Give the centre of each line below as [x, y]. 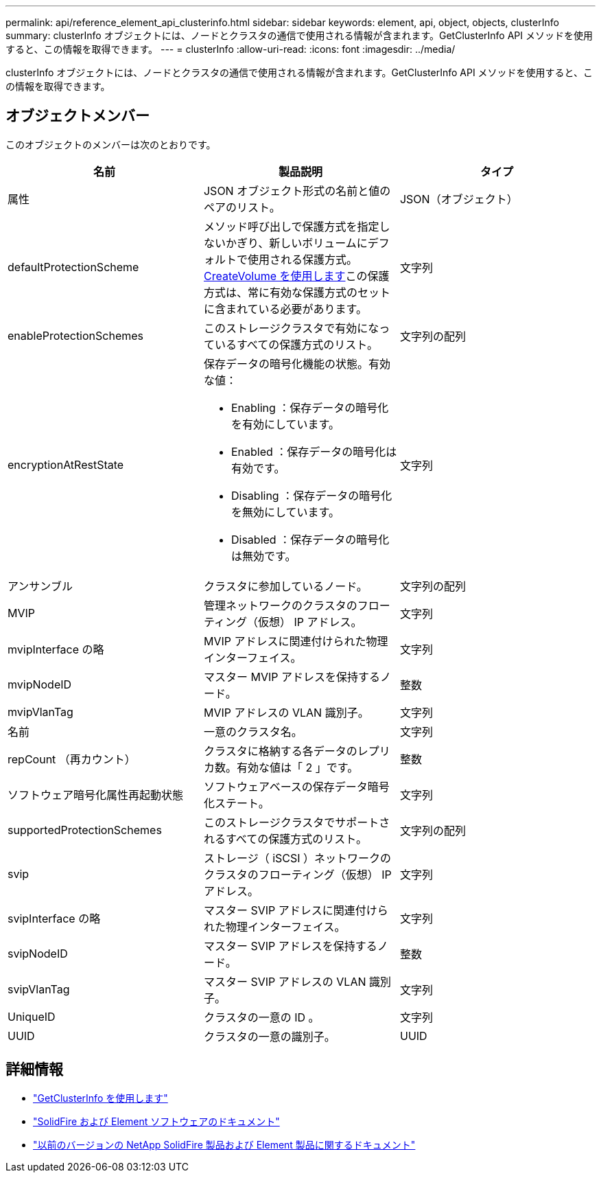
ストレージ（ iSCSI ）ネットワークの [297, 858]
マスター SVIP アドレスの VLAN [285, 981]
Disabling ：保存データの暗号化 [311, 495]
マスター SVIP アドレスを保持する [290, 946]
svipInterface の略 [54, 918]
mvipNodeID [40, 684]
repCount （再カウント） [72, 759]
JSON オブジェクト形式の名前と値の [297, 190]
